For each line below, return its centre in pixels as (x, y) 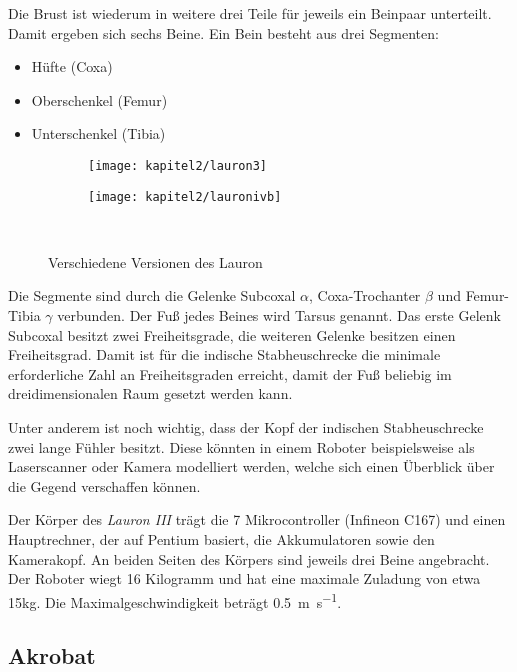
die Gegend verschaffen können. (104, 485)
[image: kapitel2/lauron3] (177, 165)
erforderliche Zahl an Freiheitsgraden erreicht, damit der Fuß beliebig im (230, 373)
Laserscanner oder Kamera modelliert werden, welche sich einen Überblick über (251, 466)
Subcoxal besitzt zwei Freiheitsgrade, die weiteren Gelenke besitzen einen (232, 334)
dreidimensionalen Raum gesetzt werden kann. (150, 393)
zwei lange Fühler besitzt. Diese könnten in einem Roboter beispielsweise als (241, 446)
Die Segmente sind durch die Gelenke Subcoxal (152, 295)
